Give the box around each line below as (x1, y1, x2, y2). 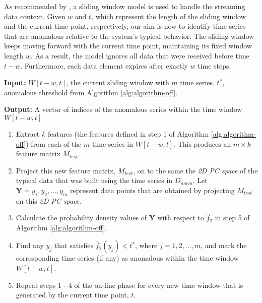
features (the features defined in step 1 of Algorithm (47, 128, 209, 139)
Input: (4, 77, 26, 88)
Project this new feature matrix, (16, 165, 115, 175)
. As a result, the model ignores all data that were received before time (30, 50, 249, 60)
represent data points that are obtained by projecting (70, 185, 235, 195)
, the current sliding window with (66, 77, 169, 88)
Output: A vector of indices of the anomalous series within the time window (4, 104, 242, 114)
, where (135, 240, 158, 251)
